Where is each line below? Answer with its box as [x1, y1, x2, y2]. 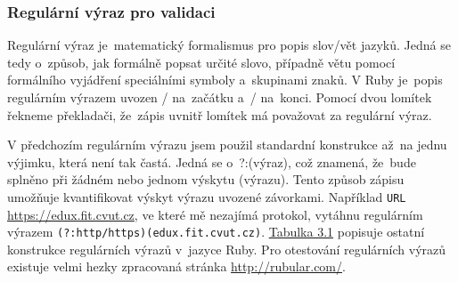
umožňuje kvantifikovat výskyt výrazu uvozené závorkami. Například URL [7, 187, 406, 205]
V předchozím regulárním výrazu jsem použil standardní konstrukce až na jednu [7, 135, 447, 154]
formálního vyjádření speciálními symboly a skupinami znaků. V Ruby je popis [7, 70, 443, 89]
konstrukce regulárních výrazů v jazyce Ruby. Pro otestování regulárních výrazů [7, 239, 446, 258]
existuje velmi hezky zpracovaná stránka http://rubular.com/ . [7, 257, 346, 276]
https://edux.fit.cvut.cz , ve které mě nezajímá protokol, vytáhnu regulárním [7, 205, 423, 223]
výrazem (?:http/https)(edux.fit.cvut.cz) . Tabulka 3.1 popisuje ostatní [7, 222, 425, 241]
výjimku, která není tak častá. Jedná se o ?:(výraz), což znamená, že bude [7, 152, 416, 171]
